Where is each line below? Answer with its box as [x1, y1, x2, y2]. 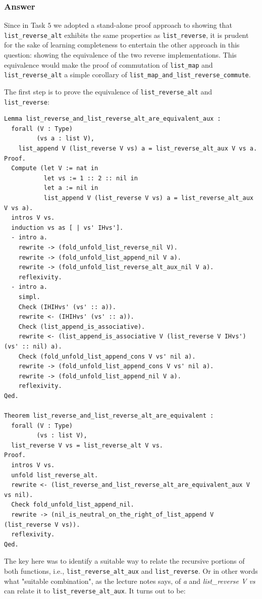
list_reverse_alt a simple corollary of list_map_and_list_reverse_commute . [4, 69, 251, 80]
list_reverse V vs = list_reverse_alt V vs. [11, 441, 163, 449]
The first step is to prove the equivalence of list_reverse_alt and [4, 86, 212, 96]
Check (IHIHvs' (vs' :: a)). [18, 303, 116, 311]
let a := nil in [43, 184, 98, 192]
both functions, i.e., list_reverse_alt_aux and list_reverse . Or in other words [4, 566, 258, 576]
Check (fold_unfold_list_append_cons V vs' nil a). [18, 353, 196, 360]
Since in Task [4, 20, 45, 30]
